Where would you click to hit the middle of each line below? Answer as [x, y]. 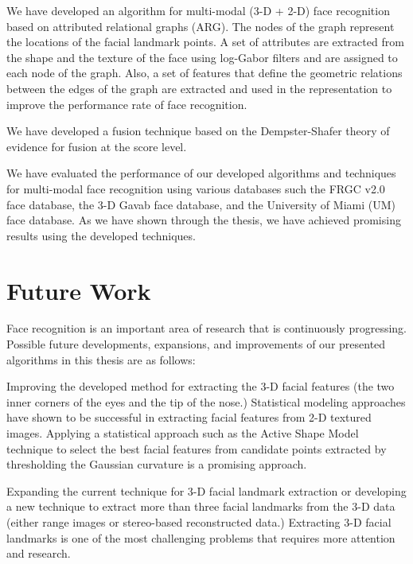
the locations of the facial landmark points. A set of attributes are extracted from [205, 42]
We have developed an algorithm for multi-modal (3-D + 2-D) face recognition [198, 10]
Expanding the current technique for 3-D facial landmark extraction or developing [206, 490]
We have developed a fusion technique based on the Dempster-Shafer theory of [198, 131]
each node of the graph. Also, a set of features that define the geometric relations [205, 73]
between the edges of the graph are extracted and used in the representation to [199, 88]
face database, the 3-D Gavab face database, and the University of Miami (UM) [201, 204]
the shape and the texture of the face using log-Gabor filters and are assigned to [202, 57]
